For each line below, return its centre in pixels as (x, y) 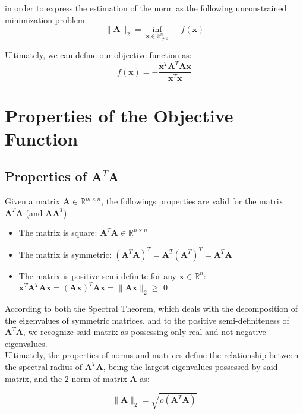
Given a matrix (33, 201)
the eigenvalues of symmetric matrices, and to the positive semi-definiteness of (147, 320)
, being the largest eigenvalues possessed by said (190, 366)
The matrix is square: (58, 233)
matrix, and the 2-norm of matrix (66, 378)
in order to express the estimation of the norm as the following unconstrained (146, 8)
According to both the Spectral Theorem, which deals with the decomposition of (151, 308)
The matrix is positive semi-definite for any (97, 275)
